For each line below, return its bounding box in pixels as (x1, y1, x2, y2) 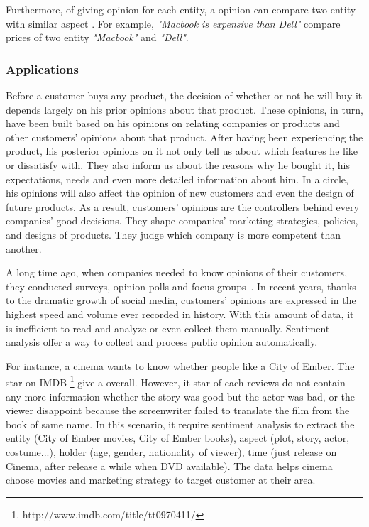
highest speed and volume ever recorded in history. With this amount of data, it (6, 306, 354, 321)
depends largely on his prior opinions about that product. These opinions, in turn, (6, 102, 363, 116)
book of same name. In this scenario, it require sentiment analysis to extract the (6, 416, 355, 431)
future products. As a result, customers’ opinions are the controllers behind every (6, 199, 359, 214)
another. (6, 241, 42, 256)
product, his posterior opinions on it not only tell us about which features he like (6, 143, 358, 158)
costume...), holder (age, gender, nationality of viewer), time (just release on (6, 444, 337, 459)
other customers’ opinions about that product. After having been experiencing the (6, 129, 363, 144)
